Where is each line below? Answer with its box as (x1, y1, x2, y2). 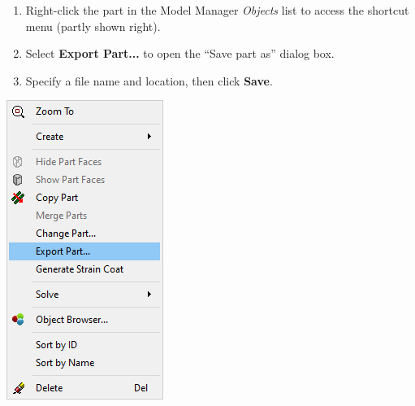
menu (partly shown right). (25, 17, 161, 34)
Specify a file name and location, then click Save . (25, 72, 273, 89)
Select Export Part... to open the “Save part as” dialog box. (25, 45, 335, 62)
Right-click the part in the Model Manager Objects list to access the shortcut (25, 2, 409, 18)
